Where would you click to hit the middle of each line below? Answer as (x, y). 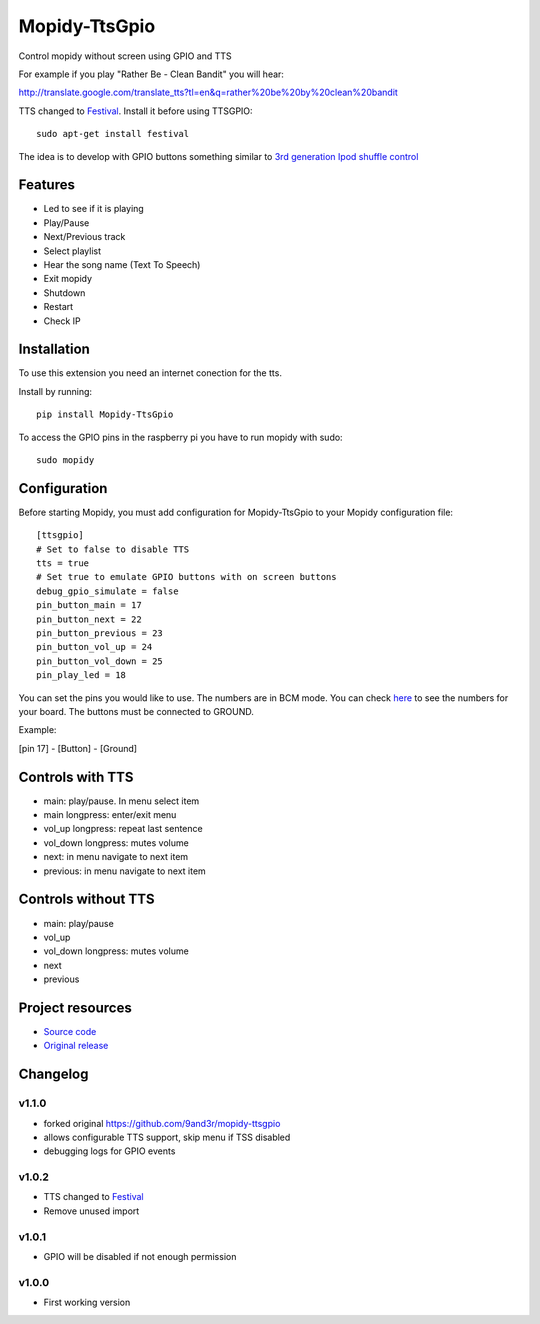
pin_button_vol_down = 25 (100, 661)
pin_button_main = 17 (89, 605)
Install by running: (55, 391)
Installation (54, 349)
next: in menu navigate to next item (116, 857)
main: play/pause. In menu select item (121, 801)
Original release (76, 1046)
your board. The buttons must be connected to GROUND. (136, 711)
